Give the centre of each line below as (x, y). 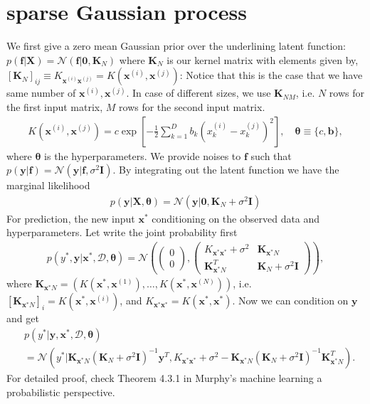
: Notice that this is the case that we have (271, 75)
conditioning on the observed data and (236, 218)
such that (271, 155)
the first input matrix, (55, 106)
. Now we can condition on (290, 301)
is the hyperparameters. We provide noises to (143, 155)
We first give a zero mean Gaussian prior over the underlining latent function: (176, 46)
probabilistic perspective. (61, 392)
